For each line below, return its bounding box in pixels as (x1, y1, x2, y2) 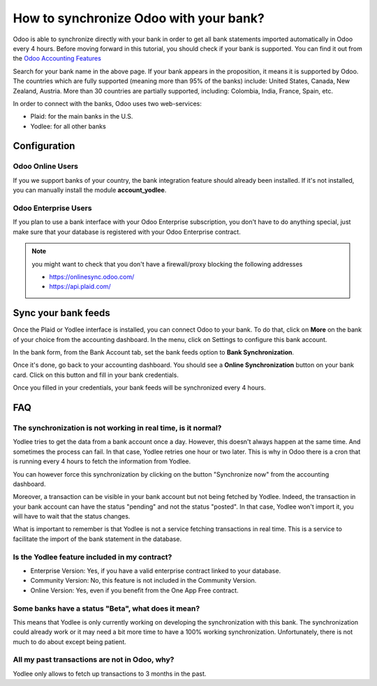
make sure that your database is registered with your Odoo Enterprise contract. (13, 228, 241, 236)
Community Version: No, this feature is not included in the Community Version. (30, 576, 257, 585)
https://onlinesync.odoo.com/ (49, 272, 135, 281)
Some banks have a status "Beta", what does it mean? (13, 604, 200, 613)
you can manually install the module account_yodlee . (13, 186, 167, 195)
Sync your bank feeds (13, 307, 111, 319)
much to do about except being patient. (13, 637, 126, 646)
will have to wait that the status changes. (13, 512, 131, 521)
